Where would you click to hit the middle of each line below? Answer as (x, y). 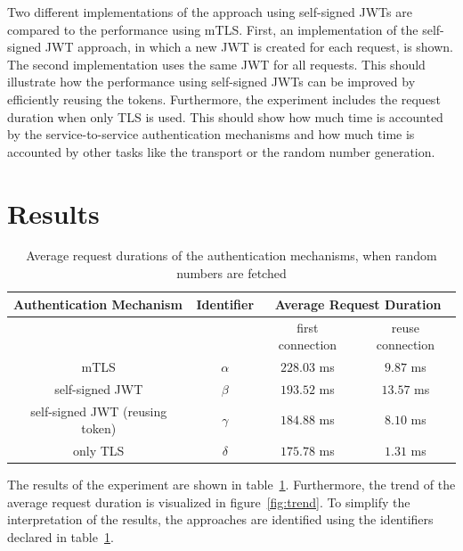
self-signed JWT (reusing (99, 411)
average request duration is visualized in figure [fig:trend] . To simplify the (209, 502)
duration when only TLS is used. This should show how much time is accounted (225, 116)
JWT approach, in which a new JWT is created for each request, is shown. (249, 47)
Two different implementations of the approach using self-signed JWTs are (210, 12)
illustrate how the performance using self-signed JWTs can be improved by (211, 82)
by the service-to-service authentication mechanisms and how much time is (211, 134)
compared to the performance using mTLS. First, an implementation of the (213, 29)
